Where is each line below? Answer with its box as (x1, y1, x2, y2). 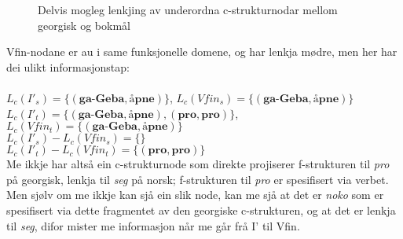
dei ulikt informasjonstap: (6, 58, 130, 75)
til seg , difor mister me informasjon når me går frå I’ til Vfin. (6, 217, 300, 233)
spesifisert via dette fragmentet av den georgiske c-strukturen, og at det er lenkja (6, 201, 396, 218)
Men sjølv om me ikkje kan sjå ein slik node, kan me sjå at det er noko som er (6, 186, 384, 203)
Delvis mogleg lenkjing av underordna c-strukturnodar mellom (38, 2, 338, 17)
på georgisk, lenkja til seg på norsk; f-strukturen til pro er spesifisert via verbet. (6, 171, 389, 187)
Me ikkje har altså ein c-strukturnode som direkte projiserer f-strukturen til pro (6, 156, 390, 172)
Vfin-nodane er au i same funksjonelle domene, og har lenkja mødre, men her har (6, 43, 398, 60)
